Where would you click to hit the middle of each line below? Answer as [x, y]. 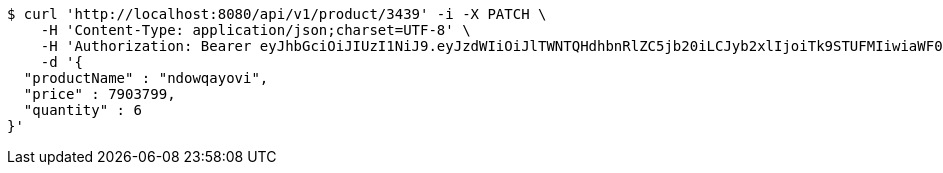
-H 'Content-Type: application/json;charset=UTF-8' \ [255, 30]
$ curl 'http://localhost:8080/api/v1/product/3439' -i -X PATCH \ [277, 14]
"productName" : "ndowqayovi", [146, 78]
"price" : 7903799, [99, 94]
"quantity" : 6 [82, 110]
